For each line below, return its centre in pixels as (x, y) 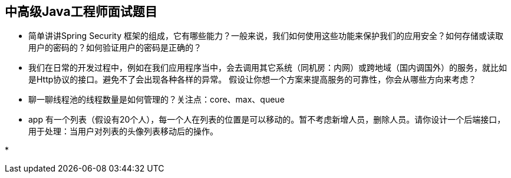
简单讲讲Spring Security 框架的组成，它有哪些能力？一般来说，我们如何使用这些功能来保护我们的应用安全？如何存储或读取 (266, 36)
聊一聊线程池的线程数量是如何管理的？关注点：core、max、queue (156, 100)
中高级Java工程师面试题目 (81, 11)
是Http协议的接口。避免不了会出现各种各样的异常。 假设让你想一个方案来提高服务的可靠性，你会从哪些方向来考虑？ (253, 80)
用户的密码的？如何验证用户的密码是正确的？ (115, 48)
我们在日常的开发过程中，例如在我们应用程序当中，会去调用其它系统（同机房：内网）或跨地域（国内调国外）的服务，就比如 (268, 68)
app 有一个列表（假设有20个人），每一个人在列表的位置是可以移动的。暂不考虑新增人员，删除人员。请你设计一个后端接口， (267, 120)
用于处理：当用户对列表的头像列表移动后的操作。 (123, 131)
